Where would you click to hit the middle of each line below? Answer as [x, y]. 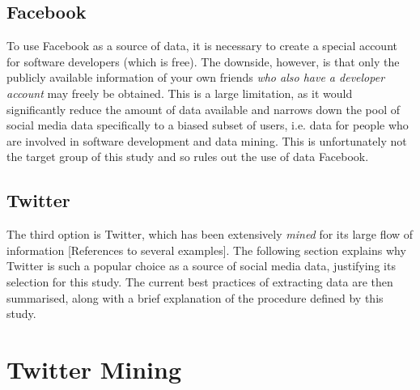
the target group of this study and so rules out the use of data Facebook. [188, 157]
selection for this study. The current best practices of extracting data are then [200, 281]
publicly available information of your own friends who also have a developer [196, 77]
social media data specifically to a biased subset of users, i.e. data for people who [208, 125]
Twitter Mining [94, 369]
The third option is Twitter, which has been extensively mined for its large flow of [210, 234]
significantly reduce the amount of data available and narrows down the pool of [204, 109]
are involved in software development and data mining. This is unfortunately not [207, 140]
